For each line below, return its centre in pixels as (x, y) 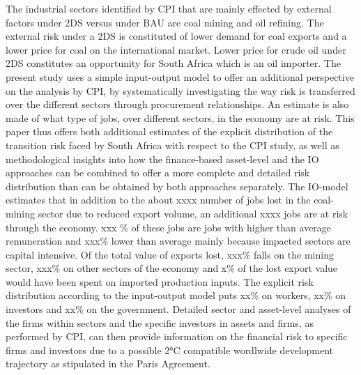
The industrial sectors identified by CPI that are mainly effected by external (169, 8)
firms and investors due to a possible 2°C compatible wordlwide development (170, 350)
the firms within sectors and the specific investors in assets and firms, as (160, 322)
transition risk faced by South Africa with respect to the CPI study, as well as (172, 145)
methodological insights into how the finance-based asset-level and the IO (162, 159)
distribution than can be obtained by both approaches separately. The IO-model (177, 186)
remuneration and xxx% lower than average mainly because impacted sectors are (178, 241)
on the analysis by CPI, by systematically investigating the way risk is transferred (180, 90)
